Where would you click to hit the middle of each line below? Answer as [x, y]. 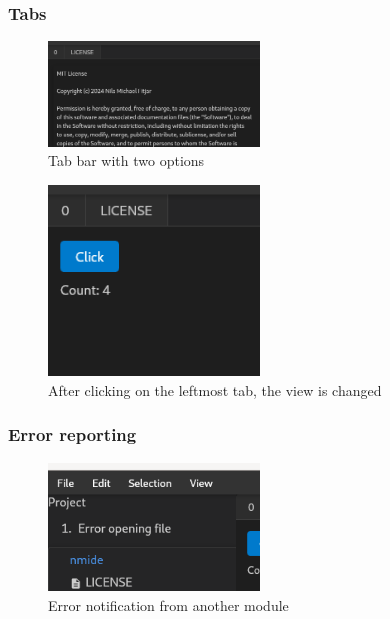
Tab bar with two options [126, 160]
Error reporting [72, 434]
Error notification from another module [168, 604]
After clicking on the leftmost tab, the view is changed [215, 389]
